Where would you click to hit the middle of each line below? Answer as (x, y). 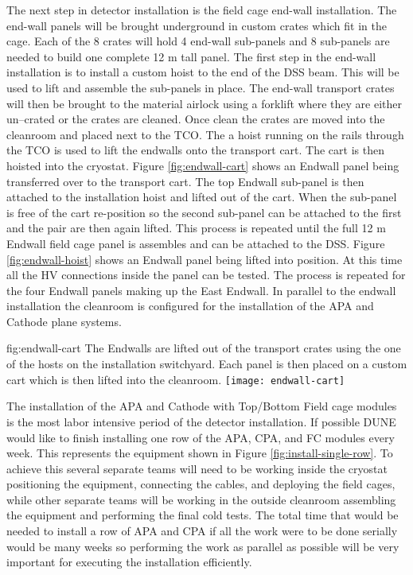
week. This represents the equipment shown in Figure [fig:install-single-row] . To (200, 453)
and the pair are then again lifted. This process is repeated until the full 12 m (196, 228)
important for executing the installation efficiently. (129, 562)
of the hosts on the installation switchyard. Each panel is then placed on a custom (207, 364)
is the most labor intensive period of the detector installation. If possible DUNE (201, 421)
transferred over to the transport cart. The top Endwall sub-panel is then (185, 181)
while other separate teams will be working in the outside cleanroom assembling (201, 499)
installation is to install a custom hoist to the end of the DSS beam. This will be (203, 72)
